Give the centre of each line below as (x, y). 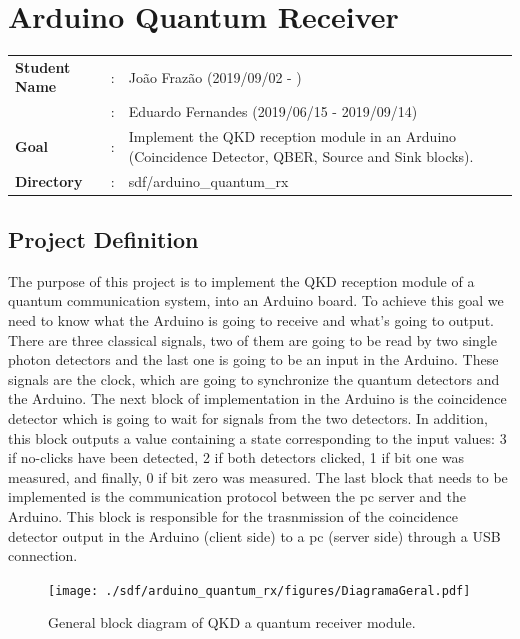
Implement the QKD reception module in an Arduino (292, 136)
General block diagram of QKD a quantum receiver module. (232, 622)
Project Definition (103, 239)
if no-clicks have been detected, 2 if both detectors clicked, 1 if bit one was (236, 457)
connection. (43, 555)
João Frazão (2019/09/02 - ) (215, 76)
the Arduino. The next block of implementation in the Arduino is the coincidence (257, 398)
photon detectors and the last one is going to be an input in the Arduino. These (253, 359)
